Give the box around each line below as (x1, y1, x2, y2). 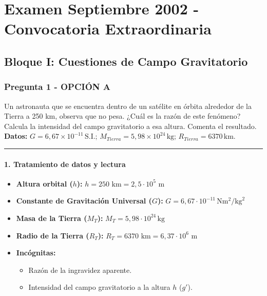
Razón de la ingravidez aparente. (28, 264, 132, 275)
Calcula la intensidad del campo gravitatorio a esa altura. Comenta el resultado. (4, 120, 257, 131)
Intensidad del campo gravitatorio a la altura (28, 282, 170, 292)
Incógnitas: (16, 247, 56, 258)
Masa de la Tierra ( (16, 212, 87, 223)
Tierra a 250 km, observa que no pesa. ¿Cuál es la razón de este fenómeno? (4, 110, 241, 121)
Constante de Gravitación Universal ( (16, 195, 152, 206)
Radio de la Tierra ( (16, 230, 89, 240)
